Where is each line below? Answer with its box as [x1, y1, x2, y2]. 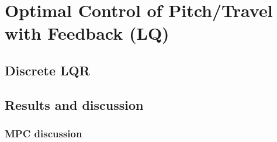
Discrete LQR [5, 61, 90, 79]
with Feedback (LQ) [5, 21, 169, 45]
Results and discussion [5, 95, 144, 113]
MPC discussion [5, 126, 82, 141]
